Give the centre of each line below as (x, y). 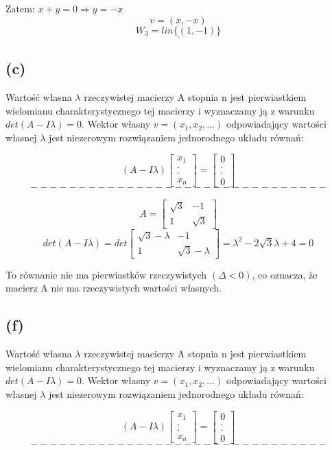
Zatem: (20, 8)
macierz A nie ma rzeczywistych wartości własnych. (114, 288)
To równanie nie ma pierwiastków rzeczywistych (106, 274)
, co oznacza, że (285, 274)
